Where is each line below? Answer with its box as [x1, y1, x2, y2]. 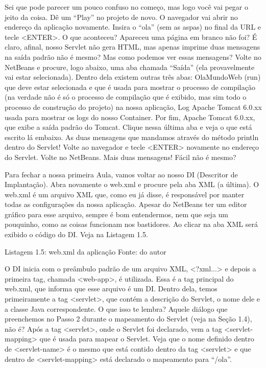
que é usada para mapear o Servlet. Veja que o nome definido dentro [39, 333, 254, 344]
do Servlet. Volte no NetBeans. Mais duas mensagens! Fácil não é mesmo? [5, 151, 236, 162]
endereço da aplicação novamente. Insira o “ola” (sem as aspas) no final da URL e [5, 21, 261, 32]
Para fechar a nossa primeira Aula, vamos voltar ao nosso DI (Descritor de [5, 169, 238, 179]
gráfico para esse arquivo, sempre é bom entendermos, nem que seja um [5, 209, 229, 219]
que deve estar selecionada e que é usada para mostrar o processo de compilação [5, 81, 255, 92]
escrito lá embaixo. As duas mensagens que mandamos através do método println [5, 131, 259, 142]
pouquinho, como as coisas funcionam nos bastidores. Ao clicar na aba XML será [5, 219, 258, 229]
